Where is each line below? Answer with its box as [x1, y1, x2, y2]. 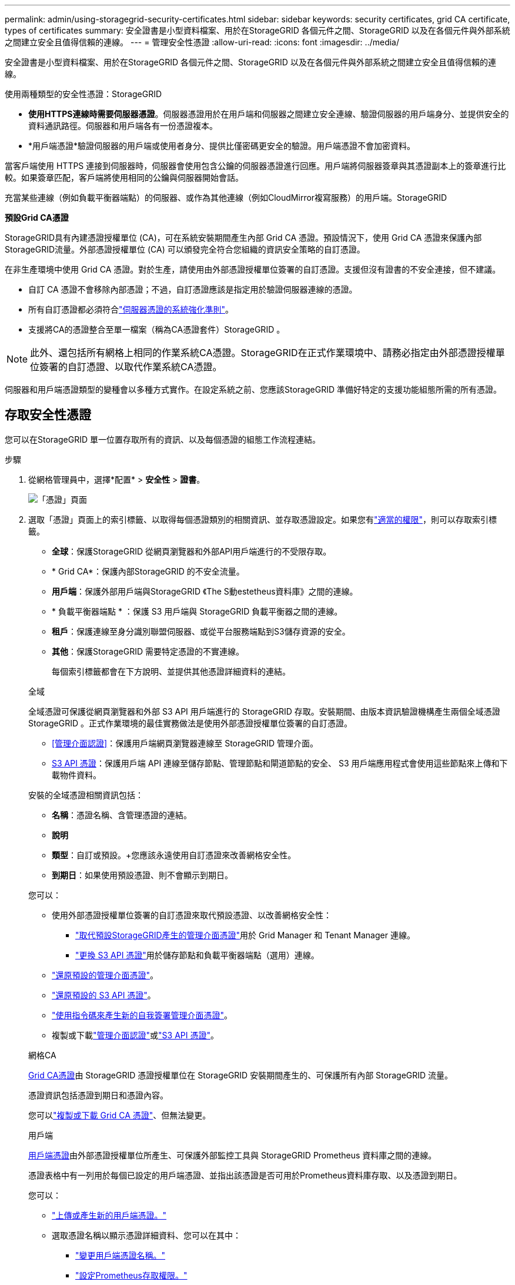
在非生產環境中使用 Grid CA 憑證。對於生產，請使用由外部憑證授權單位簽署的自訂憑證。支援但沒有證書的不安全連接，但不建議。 [5, 264, 501, 274]
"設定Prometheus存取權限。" [75, 1270, 188, 1280]
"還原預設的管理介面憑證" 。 [52, 969, 159, 980]
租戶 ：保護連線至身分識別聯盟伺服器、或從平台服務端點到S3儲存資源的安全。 [52, 626, 350, 636]
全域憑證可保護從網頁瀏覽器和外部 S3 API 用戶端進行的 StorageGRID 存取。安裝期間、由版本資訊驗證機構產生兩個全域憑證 [28, 706, 500, 716]
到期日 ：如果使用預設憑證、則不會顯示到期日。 [52, 869, 233, 880]
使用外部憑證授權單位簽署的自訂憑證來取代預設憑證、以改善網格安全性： [52, 909, 332, 920]
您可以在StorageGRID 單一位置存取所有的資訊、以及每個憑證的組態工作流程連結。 [5, 434, 320, 444]
